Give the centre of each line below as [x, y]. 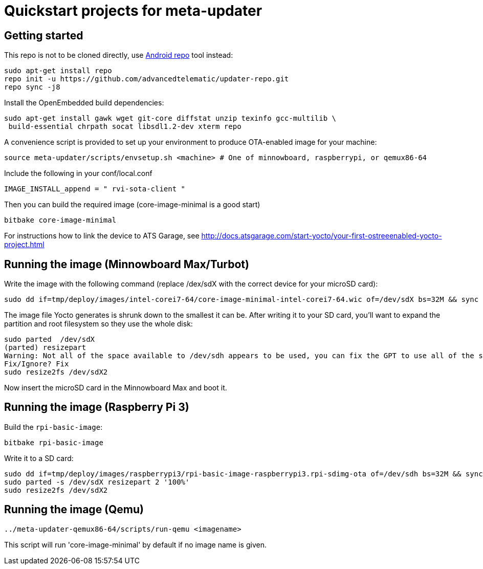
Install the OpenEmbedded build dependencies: [84, 103]
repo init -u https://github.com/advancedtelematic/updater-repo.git [147, 79]
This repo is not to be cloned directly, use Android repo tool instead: [119, 55]
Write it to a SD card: [39, 458]
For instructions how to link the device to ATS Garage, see [102, 236]
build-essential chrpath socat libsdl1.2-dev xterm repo [125, 127]
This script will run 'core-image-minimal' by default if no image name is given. [135, 544]
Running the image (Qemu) [74, 510]
